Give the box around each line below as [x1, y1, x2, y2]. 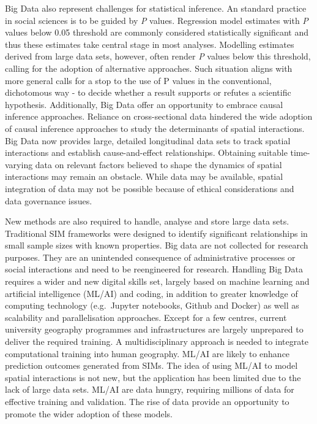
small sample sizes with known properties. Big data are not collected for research [5, 239, 308, 252]
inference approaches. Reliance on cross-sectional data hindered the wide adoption [5, 110, 313, 123]
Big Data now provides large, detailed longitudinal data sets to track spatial [5, 134, 291, 147]
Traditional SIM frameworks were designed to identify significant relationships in [5, 226, 308, 239]
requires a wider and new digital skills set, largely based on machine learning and [5, 275, 310, 288]
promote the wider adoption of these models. [5, 407, 173, 420]
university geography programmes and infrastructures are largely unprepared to [5, 323, 304, 336]
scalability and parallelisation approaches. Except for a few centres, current [5, 310, 287, 323]
